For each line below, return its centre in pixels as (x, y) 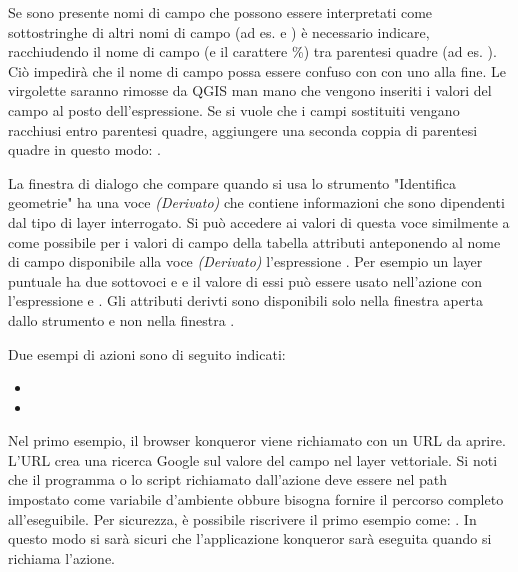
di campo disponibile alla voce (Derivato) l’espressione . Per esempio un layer (245, 261)
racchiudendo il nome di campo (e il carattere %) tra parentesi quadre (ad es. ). (252, 51)
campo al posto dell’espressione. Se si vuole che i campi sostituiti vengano (234, 109)
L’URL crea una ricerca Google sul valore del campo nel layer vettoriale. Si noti (253, 459)
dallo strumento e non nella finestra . (121, 319)
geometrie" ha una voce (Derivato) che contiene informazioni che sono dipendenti (256, 202)
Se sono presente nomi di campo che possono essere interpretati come (220, 12)
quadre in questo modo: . (84, 149)
